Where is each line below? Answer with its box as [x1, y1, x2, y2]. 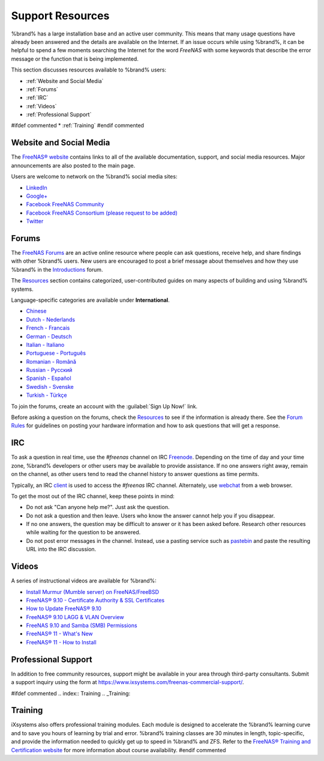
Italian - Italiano [26, 341, 65, 348]
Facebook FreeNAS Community [26, 201, 104, 208]
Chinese [26, 307, 47, 315]
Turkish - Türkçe [26, 391, 67, 399]
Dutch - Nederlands [26, 316, 75, 323]
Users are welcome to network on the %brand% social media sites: [11, 173, 178, 180]
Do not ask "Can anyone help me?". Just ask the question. [26, 504, 170, 511]
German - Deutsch [26, 332, 72, 340]
